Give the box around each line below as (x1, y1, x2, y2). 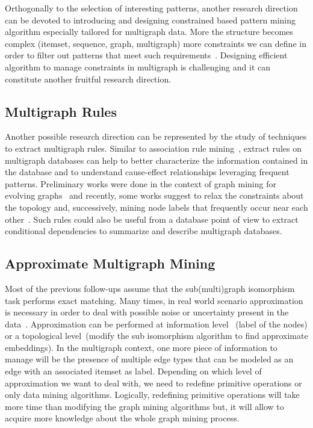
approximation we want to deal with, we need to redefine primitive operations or (5, 376, 302, 389)
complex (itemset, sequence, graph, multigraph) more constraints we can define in (5, 37, 306, 49)
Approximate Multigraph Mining (5, 254, 215, 273)
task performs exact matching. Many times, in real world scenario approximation (5, 294, 303, 306)
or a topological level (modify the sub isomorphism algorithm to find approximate (5, 329, 308, 342)
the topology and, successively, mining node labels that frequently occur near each (5, 200, 308, 213)
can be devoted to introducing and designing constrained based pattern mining (5, 13, 296, 26)
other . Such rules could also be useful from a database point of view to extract (5, 212, 299, 225)
